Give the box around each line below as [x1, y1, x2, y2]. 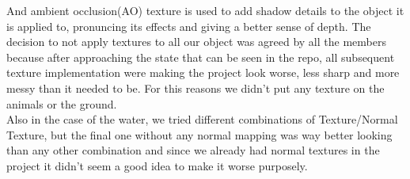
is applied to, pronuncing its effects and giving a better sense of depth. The [6, 17, 371, 34]
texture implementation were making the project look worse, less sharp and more [6, 64, 400, 81]
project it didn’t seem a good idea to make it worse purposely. [6, 157, 308, 173]
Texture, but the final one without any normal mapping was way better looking [6, 126, 393, 143]
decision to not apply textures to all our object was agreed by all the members [6, 33, 386, 50]
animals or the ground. [6, 95, 117, 112]
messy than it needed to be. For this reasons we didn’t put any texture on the [6, 79, 385, 96]
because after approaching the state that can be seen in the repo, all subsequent [6, 48, 395, 65]
